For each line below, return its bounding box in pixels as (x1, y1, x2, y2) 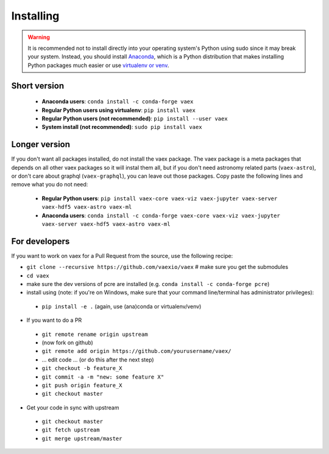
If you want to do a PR (26, 316, 82, 324)
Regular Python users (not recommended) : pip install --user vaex (41, 114, 228, 122)
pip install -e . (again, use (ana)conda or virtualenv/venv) (41, 302, 202, 310)
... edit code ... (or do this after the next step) (41, 356, 155, 363)
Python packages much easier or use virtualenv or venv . (27, 61, 169, 69)
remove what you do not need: (11, 181, 88, 188)
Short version (11, 80, 65, 91)
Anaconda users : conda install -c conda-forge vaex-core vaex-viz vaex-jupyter (41, 212, 280, 219)
